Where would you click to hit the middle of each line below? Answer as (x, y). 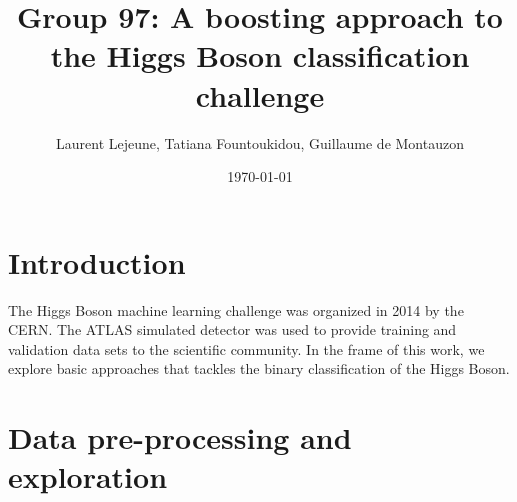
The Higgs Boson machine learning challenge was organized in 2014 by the (236, 309)
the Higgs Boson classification (260, 55)
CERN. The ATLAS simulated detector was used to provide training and (232, 329)
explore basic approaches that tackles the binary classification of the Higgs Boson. (259, 368)
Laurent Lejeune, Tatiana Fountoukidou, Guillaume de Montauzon (260, 142)
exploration (88, 476)
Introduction (97, 261)
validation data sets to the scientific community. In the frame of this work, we (246, 348)
